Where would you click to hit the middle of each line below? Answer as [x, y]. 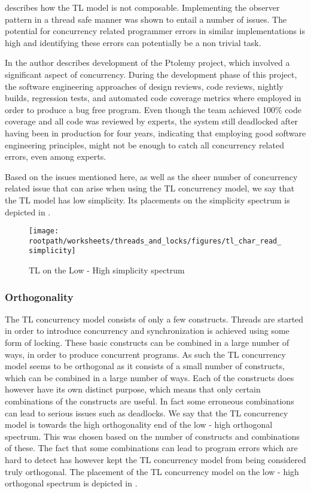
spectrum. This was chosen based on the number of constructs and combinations [153, 436]
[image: [44, 231]
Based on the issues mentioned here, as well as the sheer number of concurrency [151, 176]
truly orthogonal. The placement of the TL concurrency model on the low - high [152, 471]
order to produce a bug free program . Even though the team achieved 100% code [153, 109]
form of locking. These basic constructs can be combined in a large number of [147, 343]
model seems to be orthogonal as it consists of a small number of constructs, [145, 366]
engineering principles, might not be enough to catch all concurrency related [144, 144]
